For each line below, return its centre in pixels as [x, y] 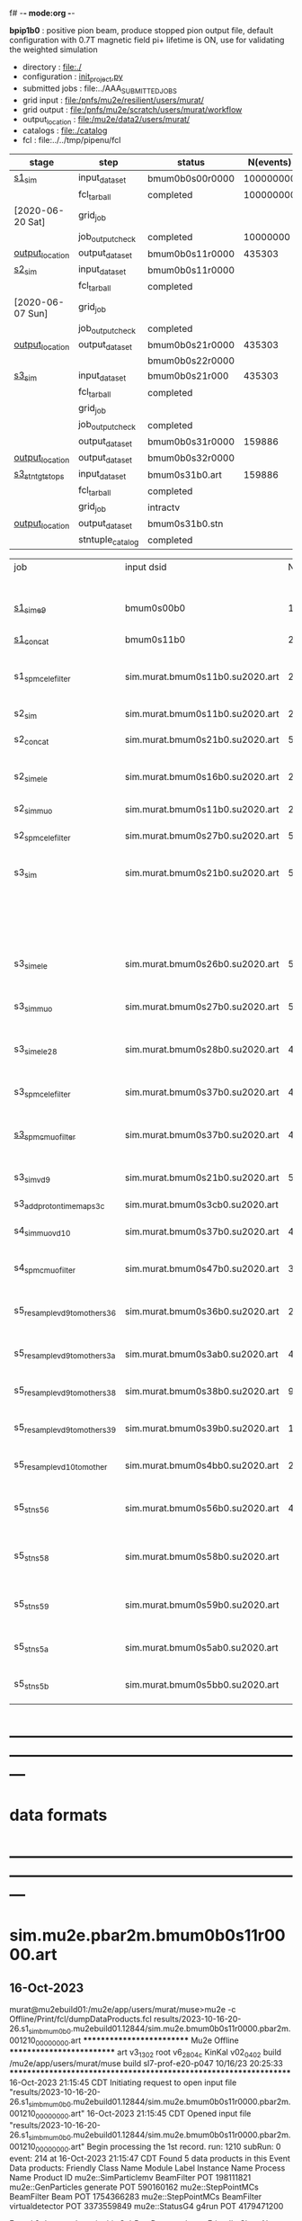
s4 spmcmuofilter [45, 1268]
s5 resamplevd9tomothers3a [65, 1354]
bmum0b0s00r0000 [191, 178]
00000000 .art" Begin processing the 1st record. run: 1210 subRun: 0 [158, 2147]
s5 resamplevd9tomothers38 [65, 1391]
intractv [164, 507]
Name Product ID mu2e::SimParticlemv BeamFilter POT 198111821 [130, 2177]
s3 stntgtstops [39, 475]
